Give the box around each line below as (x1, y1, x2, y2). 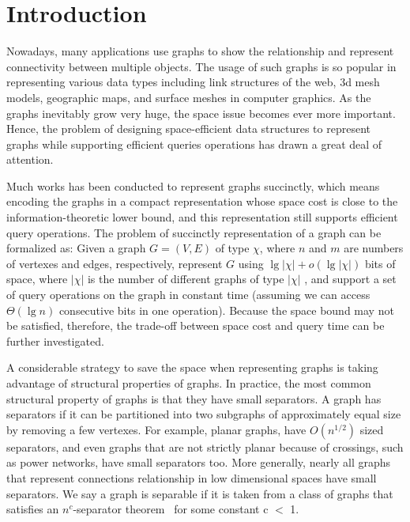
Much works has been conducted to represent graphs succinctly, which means (6, 177, 380, 194)
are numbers (344, 240, 404, 256)
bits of (364, 255, 396, 271)
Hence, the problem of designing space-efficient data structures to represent (6, 120, 371, 137)
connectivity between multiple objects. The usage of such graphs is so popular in (6, 58, 397, 74)
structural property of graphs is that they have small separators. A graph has (6, 390, 382, 407)
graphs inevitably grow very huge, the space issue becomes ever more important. (6, 104, 396, 121)
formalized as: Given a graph (6, 240, 146, 256)
